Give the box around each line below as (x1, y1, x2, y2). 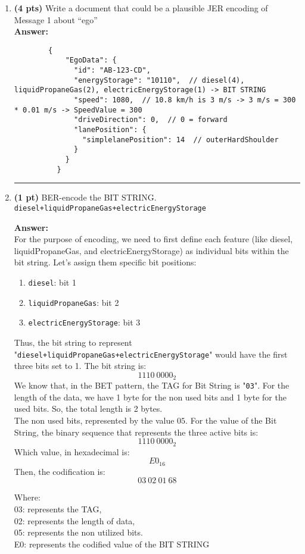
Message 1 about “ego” (14, 13, 98, 26)
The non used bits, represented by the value (14, 414, 175, 427)
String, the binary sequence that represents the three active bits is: (14, 425, 259, 438)
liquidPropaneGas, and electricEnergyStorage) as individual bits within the (14, 244, 289, 256)
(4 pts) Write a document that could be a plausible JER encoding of (14, 2, 268, 14)
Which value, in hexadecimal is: (14, 445, 130, 458)
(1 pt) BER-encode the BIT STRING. (14, 191, 157, 204)
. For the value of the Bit (185, 414, 277, 427)
